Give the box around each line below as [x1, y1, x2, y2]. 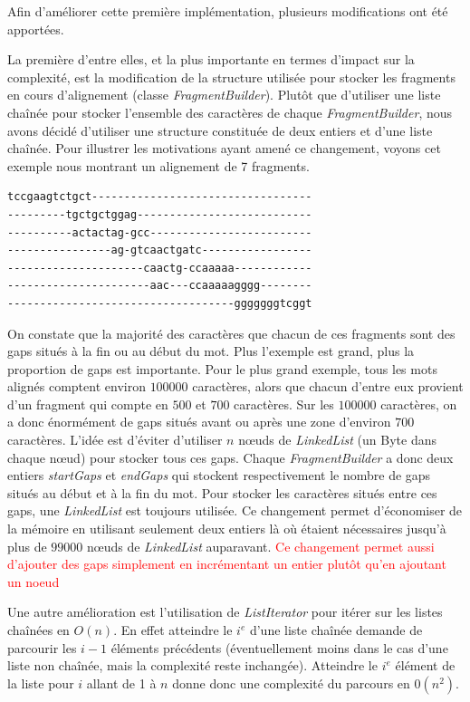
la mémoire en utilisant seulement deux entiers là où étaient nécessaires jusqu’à [7, 519, 446, 538]
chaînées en [7, 620, 70, 639]
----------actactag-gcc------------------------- [7, 226, 312, 239]
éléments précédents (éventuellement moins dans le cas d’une [110, 638, 448, 657]
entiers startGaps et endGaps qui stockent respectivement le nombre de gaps [7, 466, 431, 485]
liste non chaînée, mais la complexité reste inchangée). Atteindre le [7, 656, 378, 675]
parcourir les [7, 638, 77, 657]
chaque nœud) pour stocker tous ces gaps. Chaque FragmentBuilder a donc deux [7, 447, 454, 466]
